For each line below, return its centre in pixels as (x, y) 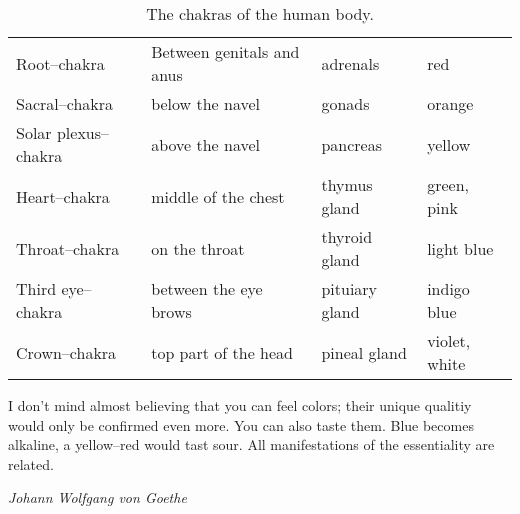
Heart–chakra (63, 196)
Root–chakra (60, 63)
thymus (347, 184)
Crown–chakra (66, 352)
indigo (448, 288)
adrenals (350, 63)
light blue (460, 248)
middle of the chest (218, 196)
